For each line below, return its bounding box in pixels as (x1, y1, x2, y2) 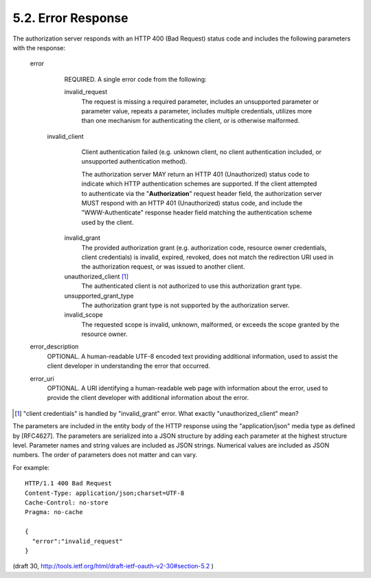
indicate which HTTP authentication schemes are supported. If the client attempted (81, 179, 317, 188)
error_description (30, 342, 79, 351)
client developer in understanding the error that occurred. (47, 362, 211, 370)
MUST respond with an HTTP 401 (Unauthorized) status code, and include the (81, 199, 303, 208)
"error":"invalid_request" (32, 537, 123, 545)
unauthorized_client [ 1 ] (64, 272, 129, 280)
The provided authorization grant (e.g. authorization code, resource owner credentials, (81, 243, 327, 252)
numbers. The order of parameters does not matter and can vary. (12, 451, 198, 459)
